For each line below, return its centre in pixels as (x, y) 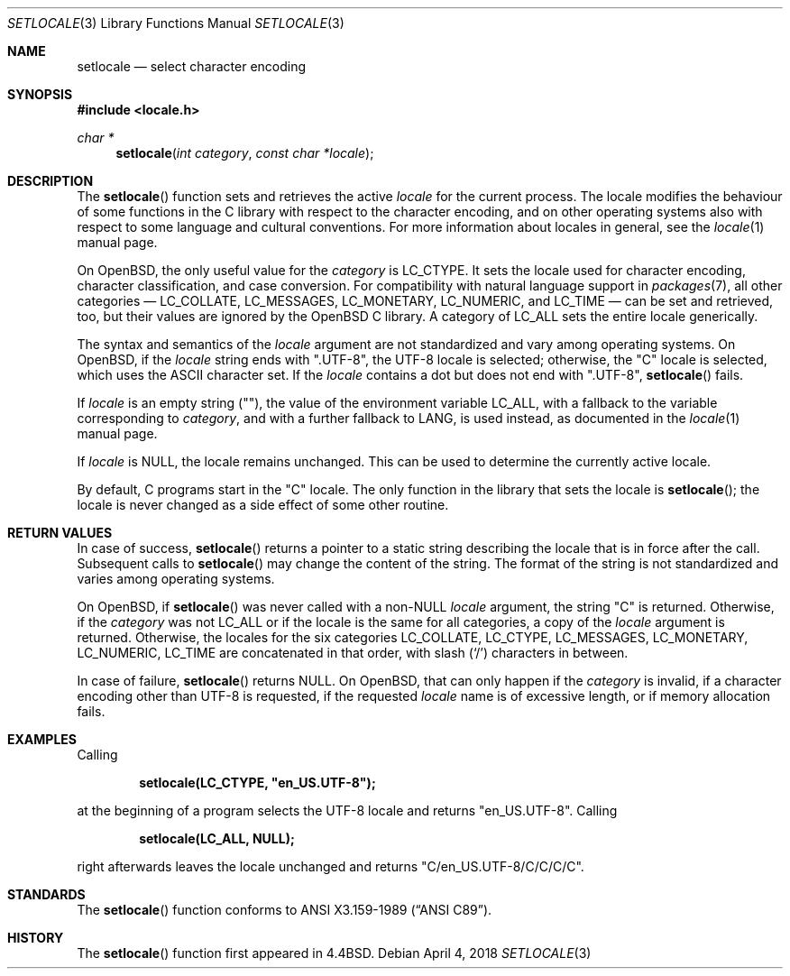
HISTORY (36, 938)
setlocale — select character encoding (192, 66)
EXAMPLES (42, 739)
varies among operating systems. (176, 579)
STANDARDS (46, 894)
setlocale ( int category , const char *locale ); (245, 153)
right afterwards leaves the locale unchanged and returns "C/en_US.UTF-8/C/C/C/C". (331, 866)
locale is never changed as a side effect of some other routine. (263, 505)
